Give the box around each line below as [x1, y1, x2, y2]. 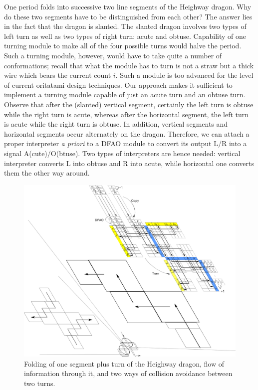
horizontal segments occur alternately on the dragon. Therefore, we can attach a [4, 128, 250, 139]
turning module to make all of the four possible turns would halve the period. [4, 40, 242, 51]
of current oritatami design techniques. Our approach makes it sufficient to [4, 79, 233, 90]
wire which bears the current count [4, 70, 111, 80]
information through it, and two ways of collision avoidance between [24, 368, 233, 379]
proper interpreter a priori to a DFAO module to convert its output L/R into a [4, 138, 247, 149]
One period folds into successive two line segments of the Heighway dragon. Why [4, 1, 252, 11]
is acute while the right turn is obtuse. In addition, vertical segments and [4, 119, 228, 129]
